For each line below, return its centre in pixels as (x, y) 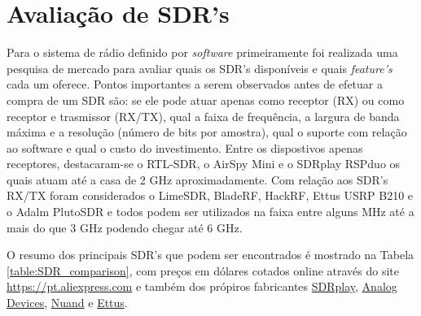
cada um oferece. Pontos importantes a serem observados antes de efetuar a (195, 84)
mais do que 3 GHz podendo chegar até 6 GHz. (125, 227)
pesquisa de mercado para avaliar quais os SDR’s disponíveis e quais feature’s (200, 68)
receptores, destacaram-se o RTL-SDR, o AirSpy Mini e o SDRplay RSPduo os (204, 164)
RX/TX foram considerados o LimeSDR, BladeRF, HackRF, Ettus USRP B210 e (210, 195)
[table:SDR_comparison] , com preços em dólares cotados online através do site (203, 270)
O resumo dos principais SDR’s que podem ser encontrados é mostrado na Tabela (210, 255)
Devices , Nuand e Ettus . (67, 303)
